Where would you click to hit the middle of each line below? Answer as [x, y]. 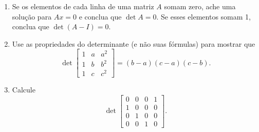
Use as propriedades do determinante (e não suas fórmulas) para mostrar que [134, 43]
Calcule [24, 90]
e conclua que [100, 16]
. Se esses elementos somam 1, [203, 16]
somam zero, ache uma [200, 6]
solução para [32, 16]
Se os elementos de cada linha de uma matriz [83, 6]
